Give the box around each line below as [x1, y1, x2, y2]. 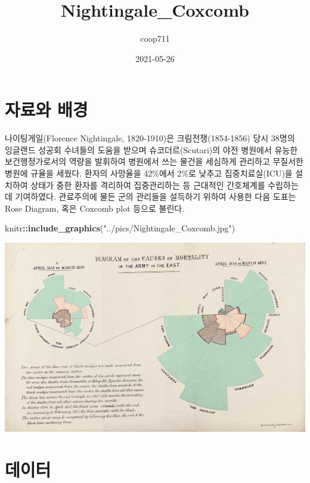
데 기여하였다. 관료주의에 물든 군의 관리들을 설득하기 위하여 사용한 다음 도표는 [5, 190, 296, 203]
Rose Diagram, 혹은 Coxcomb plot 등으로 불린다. [5, 202, 185, 214]
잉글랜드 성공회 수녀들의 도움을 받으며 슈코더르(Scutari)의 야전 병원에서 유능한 [5, 143, 298, 156]
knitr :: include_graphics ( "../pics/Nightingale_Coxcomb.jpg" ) [5, 222, 235, 234]
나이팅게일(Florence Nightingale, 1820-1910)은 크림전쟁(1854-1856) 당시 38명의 [5, 132, 295, 144]
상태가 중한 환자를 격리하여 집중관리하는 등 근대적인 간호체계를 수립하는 [30, 178, 299, 191]
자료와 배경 [5, 97, 88, 122]
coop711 [140, 32, 170, 45]
